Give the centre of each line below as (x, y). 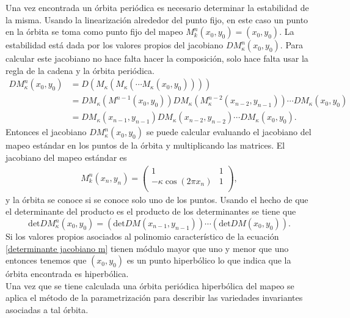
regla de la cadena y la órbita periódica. (80, 70)
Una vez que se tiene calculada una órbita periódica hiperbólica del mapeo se (150, 285)
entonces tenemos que (46, 260)
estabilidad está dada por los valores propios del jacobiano (115, 45)
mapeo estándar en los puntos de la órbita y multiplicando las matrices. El (145, 145)
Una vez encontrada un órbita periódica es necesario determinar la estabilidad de (157, 7)
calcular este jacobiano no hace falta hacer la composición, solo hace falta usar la (157, 58)
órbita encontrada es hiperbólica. (67, 274)
